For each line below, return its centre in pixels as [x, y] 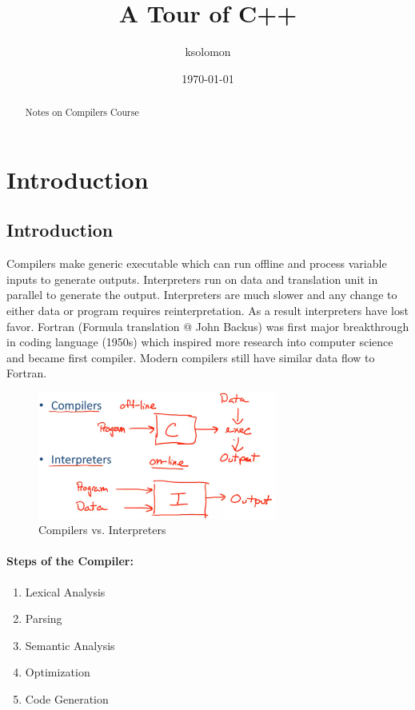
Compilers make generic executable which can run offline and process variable [197, 263]
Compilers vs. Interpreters [102, 530]
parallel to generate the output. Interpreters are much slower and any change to [202, 295]
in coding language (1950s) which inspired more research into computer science [200, 342]
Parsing [44, 618]
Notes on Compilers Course [82, 112]
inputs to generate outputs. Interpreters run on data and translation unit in [192, 279]
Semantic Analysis [70, 645]
